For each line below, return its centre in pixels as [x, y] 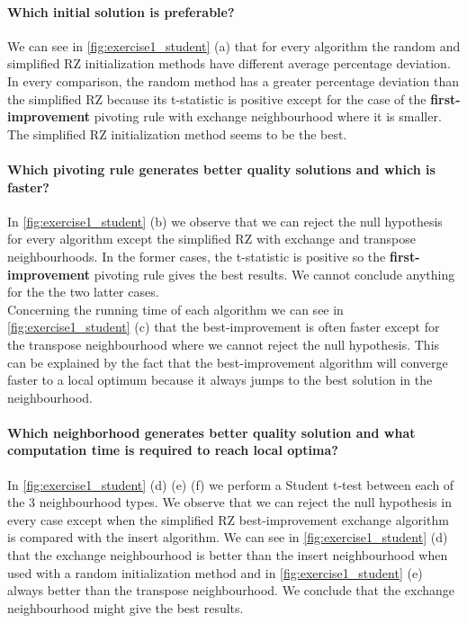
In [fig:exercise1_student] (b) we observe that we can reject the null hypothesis [225, 221]
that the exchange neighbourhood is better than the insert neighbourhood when [228, 555]
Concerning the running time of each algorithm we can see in [175, 309]
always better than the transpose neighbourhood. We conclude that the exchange [231, 590]
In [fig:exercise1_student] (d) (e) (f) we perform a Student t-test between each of [231, 484]
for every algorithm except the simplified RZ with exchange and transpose [212, 239]
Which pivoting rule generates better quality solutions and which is [221, 169]
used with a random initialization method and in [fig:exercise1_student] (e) [215, 572]
